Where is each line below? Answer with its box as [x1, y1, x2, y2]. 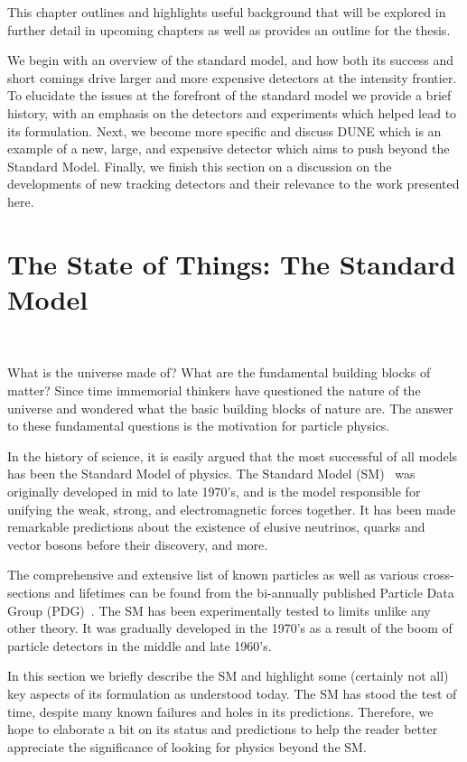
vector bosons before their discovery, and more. [7, 534, 268, 553]
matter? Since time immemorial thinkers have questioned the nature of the [7, 381, 421, 400]
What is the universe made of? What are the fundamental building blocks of [7, 363, 431, 382]
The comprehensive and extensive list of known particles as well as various [7, 565, 419, 584]
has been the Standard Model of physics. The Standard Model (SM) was [7, 464, 416, 483]
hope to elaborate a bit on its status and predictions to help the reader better [7, 720, 438, 739]
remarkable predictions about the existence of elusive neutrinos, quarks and [7, 517, 425, 536]
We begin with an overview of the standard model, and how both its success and [7, 51, 453, 70]
